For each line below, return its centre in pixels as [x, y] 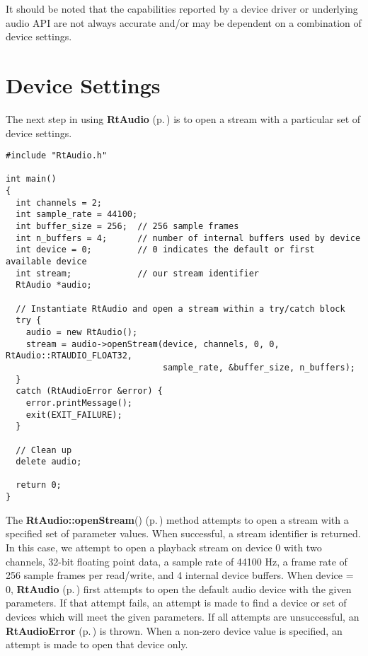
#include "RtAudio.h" [57, 156]
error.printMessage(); [79, 403]
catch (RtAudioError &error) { [89, 391]
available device [46, 262]
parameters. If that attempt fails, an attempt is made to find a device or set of [176, 603]
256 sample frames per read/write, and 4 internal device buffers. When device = [180, 575]
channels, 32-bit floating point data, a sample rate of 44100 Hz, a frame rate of [177, 561]
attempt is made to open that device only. [97, 644]
